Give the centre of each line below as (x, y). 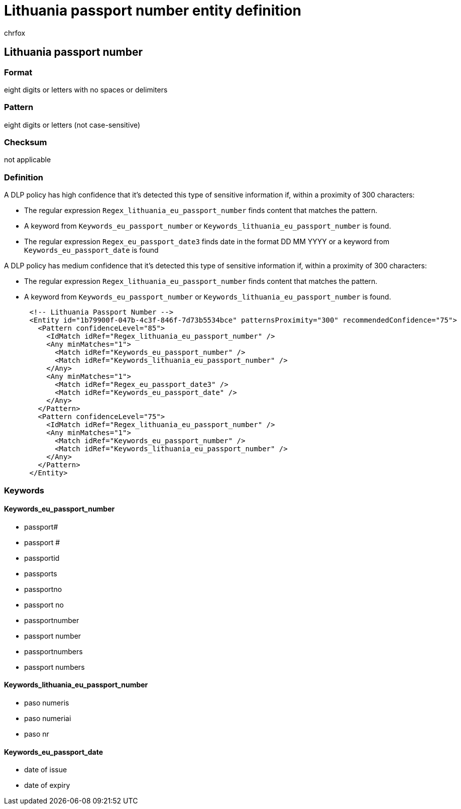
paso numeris (47, 703)
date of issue (46, 770)
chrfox (15, 33)
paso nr (37, 734)
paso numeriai (48, 719)
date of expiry (47, 785)
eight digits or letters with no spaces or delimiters (86, 89)
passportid (42, 558)
